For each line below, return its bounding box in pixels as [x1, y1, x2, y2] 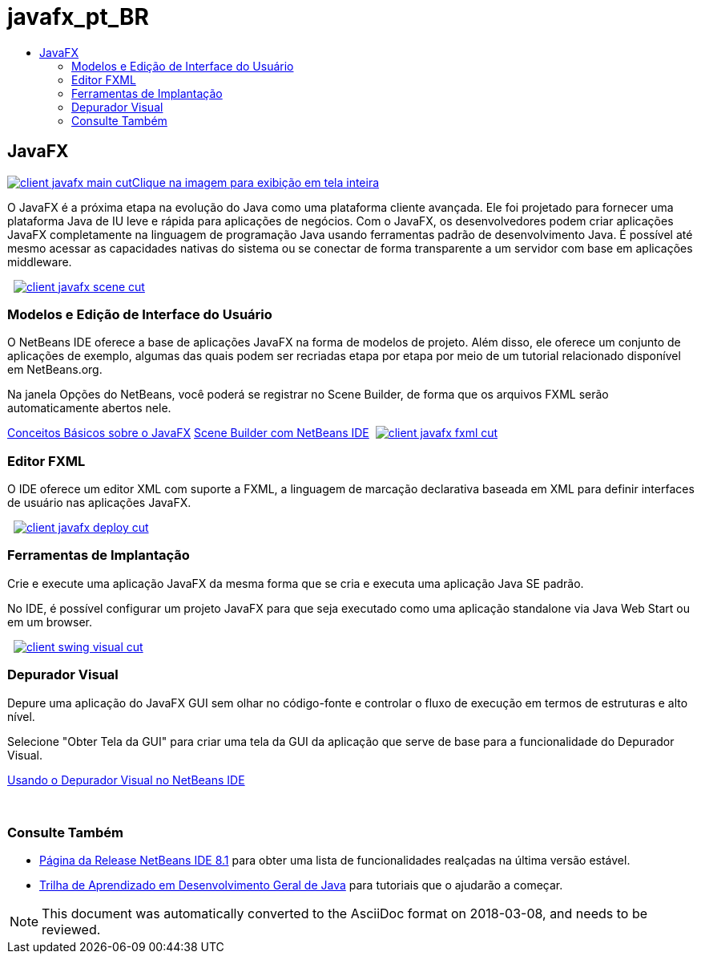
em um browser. [7, 614, 93, 629]
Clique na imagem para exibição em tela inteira [131, 175, 380, 189]
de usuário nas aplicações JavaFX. [7, 496, 191, 510]
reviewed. [42, 922, 101, 938]
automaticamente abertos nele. [7, 401, 171, 415]
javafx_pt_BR [7, 3, 149, 30]
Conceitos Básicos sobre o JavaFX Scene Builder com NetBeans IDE [7, 426, 369, 440]
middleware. [7, 254, 72, 269]
